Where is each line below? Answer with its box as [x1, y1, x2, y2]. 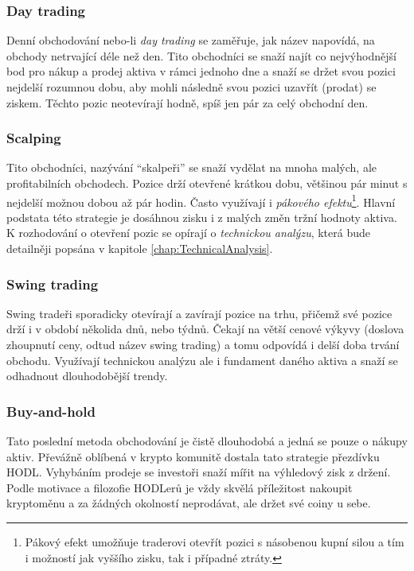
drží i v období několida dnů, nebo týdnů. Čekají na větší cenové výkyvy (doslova [6, 320, 404, 337]
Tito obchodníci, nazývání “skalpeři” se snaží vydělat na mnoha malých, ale [6, 159, 377, 176]
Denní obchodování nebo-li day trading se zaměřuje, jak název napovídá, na [6, 32, 375, 49]
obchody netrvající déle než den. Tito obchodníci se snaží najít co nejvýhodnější [6, 47, 396, 64]
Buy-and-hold [6, 401, 96, 421]
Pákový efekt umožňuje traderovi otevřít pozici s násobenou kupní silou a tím [25, 534, 404, 550]
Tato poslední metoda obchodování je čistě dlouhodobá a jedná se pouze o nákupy [6, 433, 408, 449]
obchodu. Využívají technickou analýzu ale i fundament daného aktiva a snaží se [6, 352, 398, 368]
